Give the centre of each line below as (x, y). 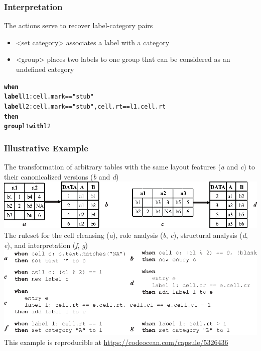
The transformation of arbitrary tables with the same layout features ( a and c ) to (129, 167)
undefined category (45, 69)
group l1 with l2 (28, 126)
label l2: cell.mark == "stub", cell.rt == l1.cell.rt (85, 106)
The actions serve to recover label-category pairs (79, 25)
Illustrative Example (46, 148)
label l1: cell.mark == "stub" (49, 97)
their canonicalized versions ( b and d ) (61, 176)
